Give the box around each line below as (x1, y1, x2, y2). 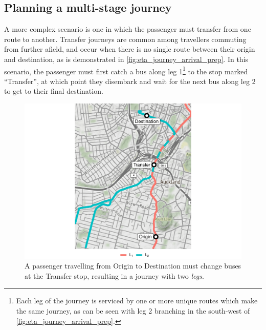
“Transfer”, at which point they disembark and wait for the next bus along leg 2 (4, 75, 256, 86)
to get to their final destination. (4, 86, 103, 96)
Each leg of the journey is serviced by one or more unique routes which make (16, 295, 258, 306)
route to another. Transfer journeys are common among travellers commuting (4, 33, 247, 44)
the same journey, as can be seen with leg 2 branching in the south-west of (16, 305, 250, 316)
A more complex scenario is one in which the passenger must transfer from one (4, 24, 251, 34)
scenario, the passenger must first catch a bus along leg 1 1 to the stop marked (4, 64, 248, 76)
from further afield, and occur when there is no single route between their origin (4, 44, 255, 54)
